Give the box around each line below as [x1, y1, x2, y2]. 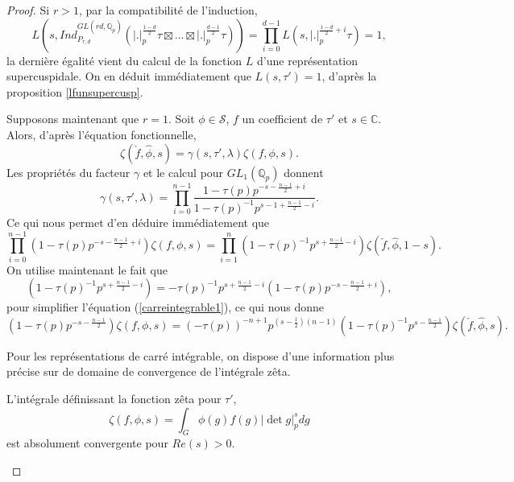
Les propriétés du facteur [6, 163, 131, 180]
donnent [284, 163, 324, 180]
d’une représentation [257, 51, 359, 68]
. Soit [168, 110, 195, 127]
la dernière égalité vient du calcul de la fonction [6, 51, 242, 68]
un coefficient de [242, 110, 323, 127]
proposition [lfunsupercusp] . [6, 83, 143, 100]
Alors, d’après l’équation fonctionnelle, [6, 126, 197, 142]
